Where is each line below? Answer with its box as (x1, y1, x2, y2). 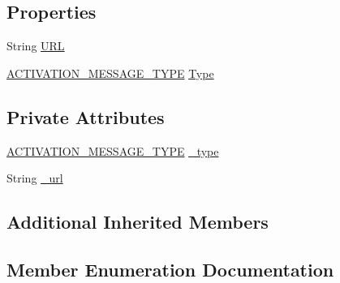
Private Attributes (6, 104, 165, 129)
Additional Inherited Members (6, 209, 269, 234)
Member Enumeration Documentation (6, 256, 334, 281)
